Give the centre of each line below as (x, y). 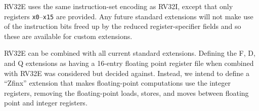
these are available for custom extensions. (68, 36)
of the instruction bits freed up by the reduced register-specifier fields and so (123, 26)
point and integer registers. (46, 103)
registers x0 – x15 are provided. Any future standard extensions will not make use (129, 16)
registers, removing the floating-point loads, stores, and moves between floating (126, 92)
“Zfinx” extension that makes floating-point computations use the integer (117, 83)
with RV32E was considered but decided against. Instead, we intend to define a (127, 73)
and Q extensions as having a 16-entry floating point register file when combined (129, 63)
